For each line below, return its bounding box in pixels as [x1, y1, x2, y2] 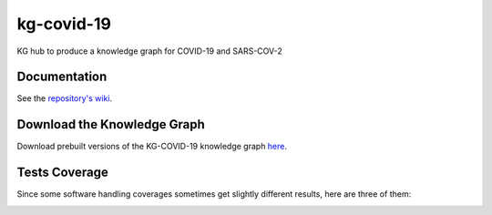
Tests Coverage [16, 165, 108, 180]
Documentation [16, 69, 108, 85]
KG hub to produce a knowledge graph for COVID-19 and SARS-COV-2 [16, 46, 282, 56]
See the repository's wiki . [16, 93, 113, 104]
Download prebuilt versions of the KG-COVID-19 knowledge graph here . [16, 141, 287, 152]
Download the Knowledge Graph [16, 117, 205, 132]
